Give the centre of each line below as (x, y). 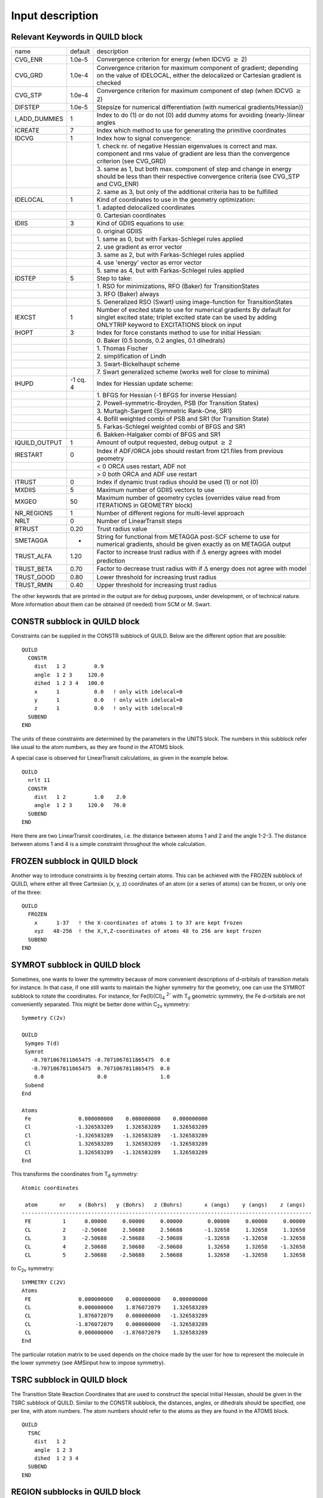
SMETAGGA (31, 540)
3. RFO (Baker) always (128, 294)
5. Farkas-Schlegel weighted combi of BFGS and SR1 (171, 427)
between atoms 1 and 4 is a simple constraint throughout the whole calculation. (109, 844)
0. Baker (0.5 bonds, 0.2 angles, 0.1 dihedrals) (161, 340)
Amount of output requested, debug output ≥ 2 (164, 442)
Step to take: (115, 278)
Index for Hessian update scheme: (145, 383)
